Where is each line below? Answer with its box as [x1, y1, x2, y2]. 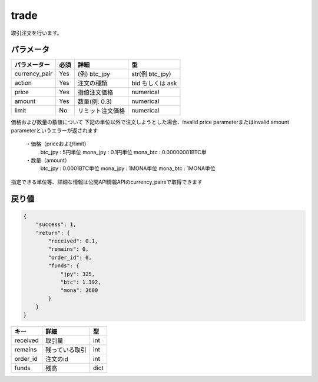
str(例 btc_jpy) [131, 70, 171, 78]
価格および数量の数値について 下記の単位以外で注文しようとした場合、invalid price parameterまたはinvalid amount [11, 118, 290, 126]
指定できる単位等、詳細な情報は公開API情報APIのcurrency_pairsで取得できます [11, 178, 203, 185]
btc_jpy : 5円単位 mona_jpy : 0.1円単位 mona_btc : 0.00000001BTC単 [40, 148, 207, 155]
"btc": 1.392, [60, 278, 101, 285]
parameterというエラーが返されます [11, 127, 98, 134]
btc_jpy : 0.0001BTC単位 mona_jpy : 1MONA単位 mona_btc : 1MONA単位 [40, 165, 216, 172]
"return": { [35, 230, 71, 236]
